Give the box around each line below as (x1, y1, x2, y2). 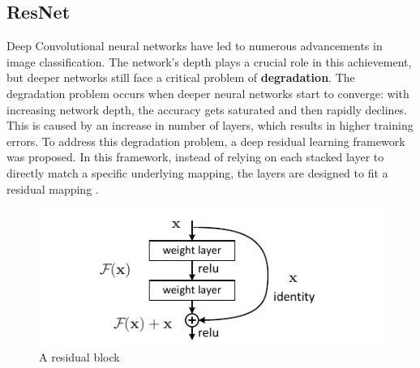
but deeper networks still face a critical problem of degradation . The (6, 69, 355, 86)
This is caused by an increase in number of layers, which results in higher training (6, 117, 414, 134)
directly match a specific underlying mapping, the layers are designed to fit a (6, 164, 388, 181)
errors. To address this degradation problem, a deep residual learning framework (6, 132, 405, 149)
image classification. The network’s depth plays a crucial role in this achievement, (6, 53, 412, 70)
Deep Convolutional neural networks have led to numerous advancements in (6, 37, 383, 54)
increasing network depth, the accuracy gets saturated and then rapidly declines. (6, 101, 408, 118)
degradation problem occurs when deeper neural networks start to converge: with (6, 84, 409, 101)
